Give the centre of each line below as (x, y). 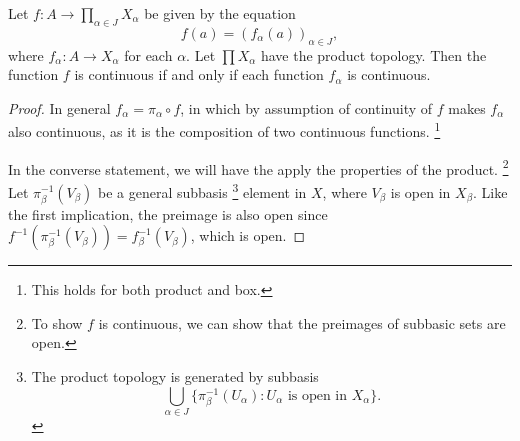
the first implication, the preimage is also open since (168, 213)
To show (57, 322)
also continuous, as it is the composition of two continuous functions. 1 (224, 130)
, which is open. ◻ (248, 235)
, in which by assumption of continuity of (306, 107)
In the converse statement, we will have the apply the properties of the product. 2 (258, 167)
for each (148, 54)
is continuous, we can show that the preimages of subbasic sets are (302, 322)
